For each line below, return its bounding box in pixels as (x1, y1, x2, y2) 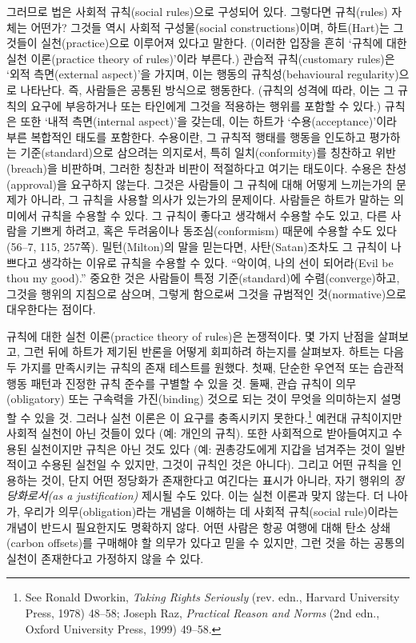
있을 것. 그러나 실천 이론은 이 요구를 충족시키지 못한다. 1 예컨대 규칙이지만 (34, 406, 402, 425)
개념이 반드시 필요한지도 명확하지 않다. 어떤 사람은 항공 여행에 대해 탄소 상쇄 (6, 518, 391, 535)
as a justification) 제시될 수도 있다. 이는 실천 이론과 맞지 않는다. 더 (52, 487, 384, 504)
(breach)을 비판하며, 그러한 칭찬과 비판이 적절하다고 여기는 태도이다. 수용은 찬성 (6, 159, 407, 176)
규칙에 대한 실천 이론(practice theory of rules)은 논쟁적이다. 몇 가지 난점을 (6, 327, 374, 344)
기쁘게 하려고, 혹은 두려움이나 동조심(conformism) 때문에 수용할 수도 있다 (30, 222, 397, 239)
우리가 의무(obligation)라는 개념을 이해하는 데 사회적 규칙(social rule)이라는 (23, 503, 399, 520)
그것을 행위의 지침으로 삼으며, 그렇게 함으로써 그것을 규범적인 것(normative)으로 (6, 285, 406, 302)
